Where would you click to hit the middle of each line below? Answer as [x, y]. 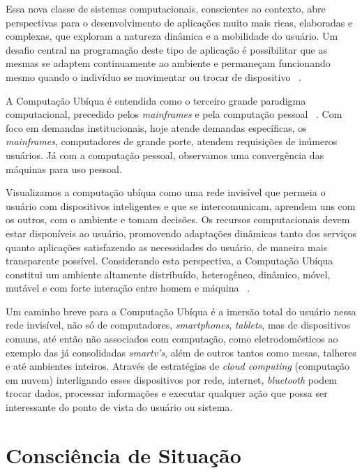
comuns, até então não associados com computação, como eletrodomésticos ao [172, 339]
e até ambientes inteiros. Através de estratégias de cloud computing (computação [178, 366]
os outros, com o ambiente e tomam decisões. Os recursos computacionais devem [178, 219]
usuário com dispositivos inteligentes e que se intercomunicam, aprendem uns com [181, 205]
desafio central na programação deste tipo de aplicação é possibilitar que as [166, 49]
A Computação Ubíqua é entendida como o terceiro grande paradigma [156, 100]
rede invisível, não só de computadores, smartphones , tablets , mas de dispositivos [178, 325]
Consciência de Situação [123, 455]
